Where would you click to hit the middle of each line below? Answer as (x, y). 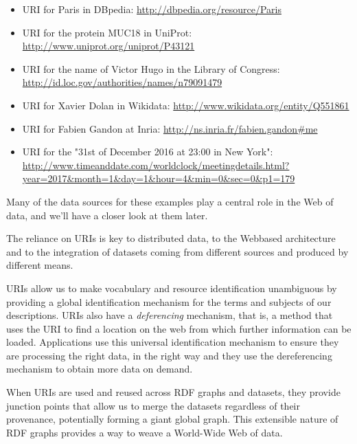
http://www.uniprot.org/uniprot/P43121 (108, 46)
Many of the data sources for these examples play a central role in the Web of (170, 201)
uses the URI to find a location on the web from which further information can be (179, 328)
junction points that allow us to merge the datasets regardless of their (153, 405)
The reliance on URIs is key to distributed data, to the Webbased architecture (171, 238)
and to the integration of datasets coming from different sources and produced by (177, 251)
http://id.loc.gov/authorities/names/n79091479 (122, 82)
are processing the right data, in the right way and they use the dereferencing (169, 355)
